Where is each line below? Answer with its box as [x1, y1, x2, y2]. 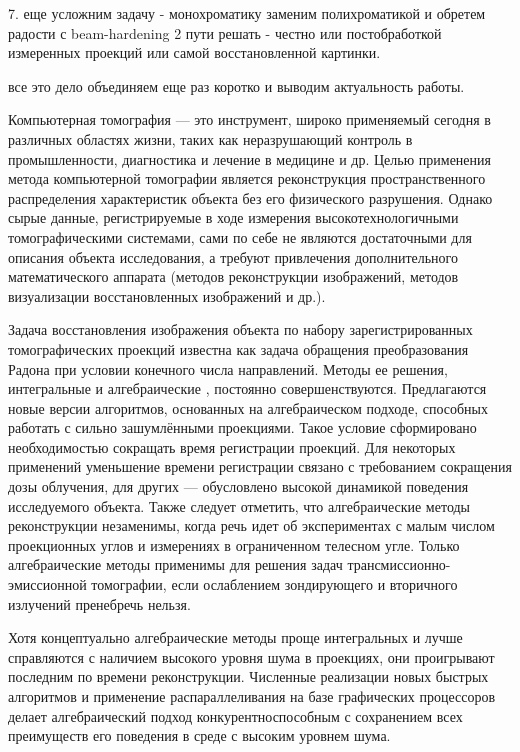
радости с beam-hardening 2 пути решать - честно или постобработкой [8, 22, 442, 43]
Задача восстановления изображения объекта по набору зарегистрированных [8, 319, 473, 340]
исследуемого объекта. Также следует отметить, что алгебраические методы [8, 495, 471, 516]
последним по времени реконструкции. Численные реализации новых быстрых [8, 666, 489, 687]
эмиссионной [8, 574, 87, 595]
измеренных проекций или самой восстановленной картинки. [8, 42, 381, 63]
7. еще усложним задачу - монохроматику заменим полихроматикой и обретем [8, 3, 486, 23]
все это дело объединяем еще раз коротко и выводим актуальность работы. [8, 75, 465, 96]
